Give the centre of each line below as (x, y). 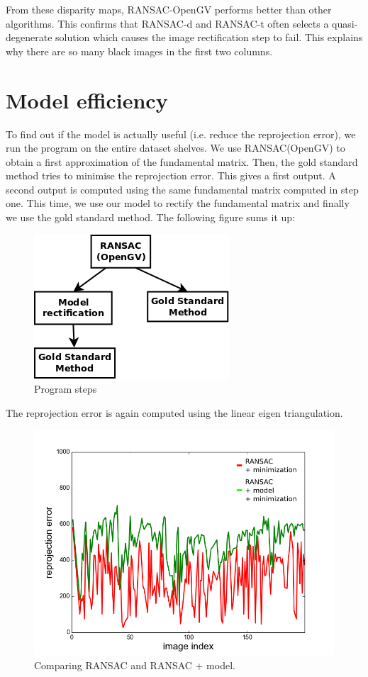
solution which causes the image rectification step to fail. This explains (209, 37)
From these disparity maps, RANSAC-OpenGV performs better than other (169, 9)
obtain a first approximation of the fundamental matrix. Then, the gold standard (182, 161)
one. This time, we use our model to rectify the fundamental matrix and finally (178, 203)
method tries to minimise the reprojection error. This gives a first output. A (171, 175)
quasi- (345, 23)
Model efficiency (87, 100)
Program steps (66, 389)
